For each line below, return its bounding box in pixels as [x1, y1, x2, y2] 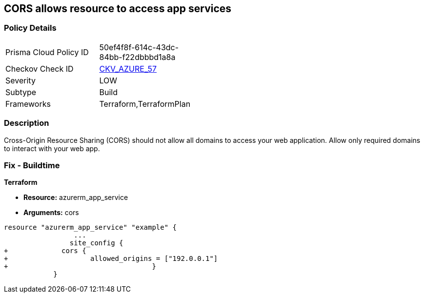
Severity [5, 75, 36, 85]
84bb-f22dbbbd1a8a [99, 52, 176, 62]
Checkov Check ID [5, 63, 74, 74]
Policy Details [4, 23, 57, 33]
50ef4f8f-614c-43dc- [99, 42, 179, 52]
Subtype [5, 87, 37, 97]
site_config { [69, 239, 123, 247]
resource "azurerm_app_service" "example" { [4, 223, 177, 232]
